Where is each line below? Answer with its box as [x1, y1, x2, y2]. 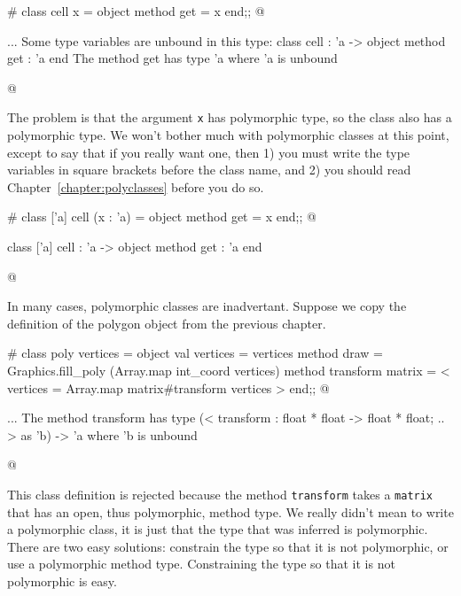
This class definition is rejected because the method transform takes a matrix [7, 484, 434, 503]
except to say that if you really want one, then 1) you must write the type [7, 143, 410, 161]
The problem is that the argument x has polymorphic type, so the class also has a [7, 108, 452, 127]
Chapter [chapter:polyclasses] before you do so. [7, 177, 264, 196]
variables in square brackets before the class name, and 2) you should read [7, 160, 411, 179]
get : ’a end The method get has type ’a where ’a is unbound [7, 49, 338, 67]
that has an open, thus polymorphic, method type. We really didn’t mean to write [7, 502, 454, 521]
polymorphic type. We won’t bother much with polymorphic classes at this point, [7, 126, 449, 144]
